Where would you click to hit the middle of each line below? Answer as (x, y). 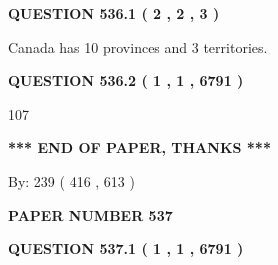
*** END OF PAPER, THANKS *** (139, 147)
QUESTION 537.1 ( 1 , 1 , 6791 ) (126, 248)
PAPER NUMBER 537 (90, 214)
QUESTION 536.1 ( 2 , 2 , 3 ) (114, 13)
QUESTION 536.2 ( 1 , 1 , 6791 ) (126, 80)
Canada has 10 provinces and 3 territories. (138, 46)
